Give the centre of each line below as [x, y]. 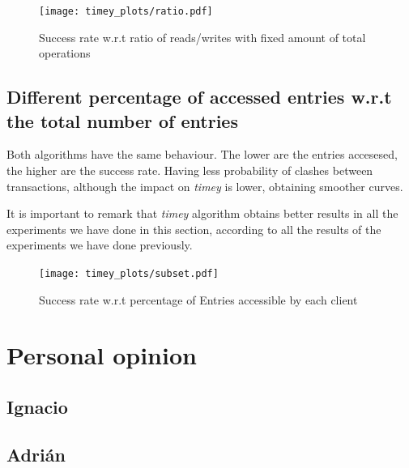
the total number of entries [122, 120]
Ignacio [37, 407]
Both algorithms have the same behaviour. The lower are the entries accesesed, [202, 154]
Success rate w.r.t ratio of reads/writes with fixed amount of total [202, 37]
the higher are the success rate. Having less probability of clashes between [190, 170]
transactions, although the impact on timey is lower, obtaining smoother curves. [205, 186]
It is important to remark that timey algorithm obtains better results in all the [202, 213]
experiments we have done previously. [100, 245]
